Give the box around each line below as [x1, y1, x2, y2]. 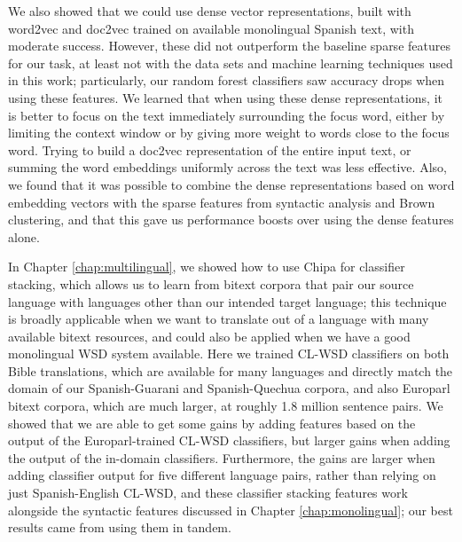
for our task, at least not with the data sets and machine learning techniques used [8, 53, 453, 72]
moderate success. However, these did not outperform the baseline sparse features [8, 36, 450, 55]
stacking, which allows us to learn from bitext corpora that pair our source [8, 274, 414, 293]
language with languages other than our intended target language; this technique [8, 292, 447, 310]
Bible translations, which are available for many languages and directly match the [8, 361, 453, 380]
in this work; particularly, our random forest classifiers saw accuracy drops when [8, 71, 445, 90]
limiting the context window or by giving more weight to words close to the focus [8, 123, 450, 142]
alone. [8, 227, 40, 246]
